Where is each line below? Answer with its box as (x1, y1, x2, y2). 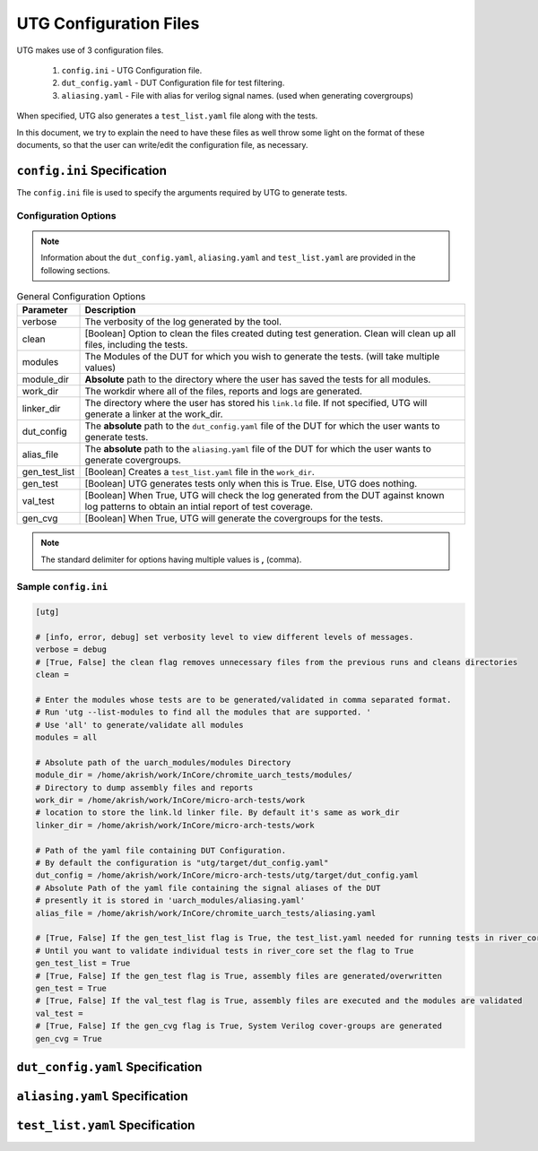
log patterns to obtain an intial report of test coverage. (84, 500, 314, 513)
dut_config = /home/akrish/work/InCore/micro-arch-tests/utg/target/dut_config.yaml (35, 870, 419, 880)
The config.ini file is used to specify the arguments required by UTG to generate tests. (16, 186, 348, 197)
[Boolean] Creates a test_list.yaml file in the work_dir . (84, 466, 315, 479)
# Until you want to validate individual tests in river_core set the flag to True (35, 946, 414, 956)
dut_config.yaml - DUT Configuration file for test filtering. (61, 77, 285, 89)
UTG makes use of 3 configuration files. (16, 45, 164, 56)
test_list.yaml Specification (16, 1117, 195, 1133)
